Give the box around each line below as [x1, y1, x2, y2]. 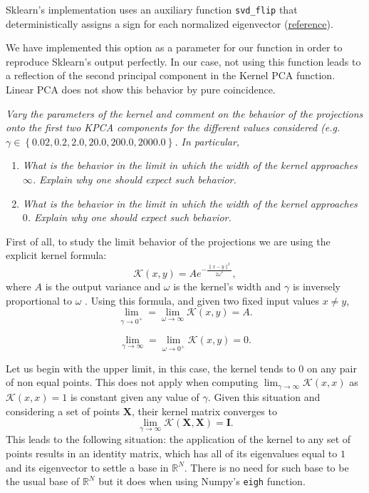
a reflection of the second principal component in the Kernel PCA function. [6, 68, 336, 83]
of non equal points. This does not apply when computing [6, 375, 259, 390]
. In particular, [175, 133, 240, 148]
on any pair [306, 360, 357, 375]
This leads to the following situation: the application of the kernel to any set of [6, 432, 351, 447]
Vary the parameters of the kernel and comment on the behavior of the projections [6, 106, 363, 121]
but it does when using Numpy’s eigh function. [98, 474, 306, 489]
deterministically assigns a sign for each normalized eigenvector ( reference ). [6, 16, 333, 31]
